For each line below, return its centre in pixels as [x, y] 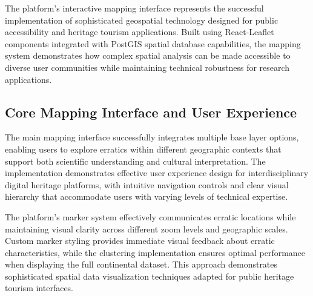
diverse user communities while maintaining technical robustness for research [147, 67]
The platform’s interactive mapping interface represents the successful [134, 8]
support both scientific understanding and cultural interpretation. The [135, 161]
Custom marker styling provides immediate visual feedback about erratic [140, 241]
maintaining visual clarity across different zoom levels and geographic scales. [147, 229]
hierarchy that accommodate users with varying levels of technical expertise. [147, 196]
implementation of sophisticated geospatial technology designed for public [142, 20]
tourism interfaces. [39, 288]
